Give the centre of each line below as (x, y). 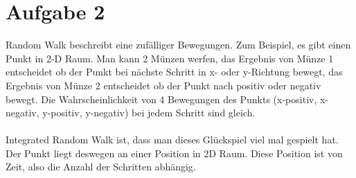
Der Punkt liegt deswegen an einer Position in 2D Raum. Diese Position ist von (174, 153)
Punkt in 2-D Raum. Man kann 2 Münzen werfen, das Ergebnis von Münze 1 (170, 58)
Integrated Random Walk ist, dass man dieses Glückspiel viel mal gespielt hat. (172, 140)
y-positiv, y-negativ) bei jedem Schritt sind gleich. (149, 113)
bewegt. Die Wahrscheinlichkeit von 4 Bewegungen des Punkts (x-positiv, (161, 99)
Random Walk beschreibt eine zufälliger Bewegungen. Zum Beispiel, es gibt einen (178, 45)
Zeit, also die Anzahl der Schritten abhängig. (101, 167)
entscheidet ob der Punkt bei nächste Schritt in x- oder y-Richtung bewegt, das (174, 72)
